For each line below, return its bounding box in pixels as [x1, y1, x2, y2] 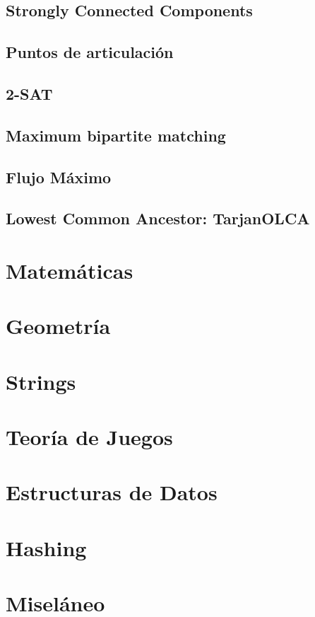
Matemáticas [6, 255, 133, 284]
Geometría [6, 311, 111, 340]
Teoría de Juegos [6, 422, 173, 451]
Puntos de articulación [6, 41, 174, 63]
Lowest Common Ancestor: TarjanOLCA [6, 207, 310, 229]
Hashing [6, 533, 87, 562]
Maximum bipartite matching [6, 124, 226, 146]
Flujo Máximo [6, 166, 112, 188]
